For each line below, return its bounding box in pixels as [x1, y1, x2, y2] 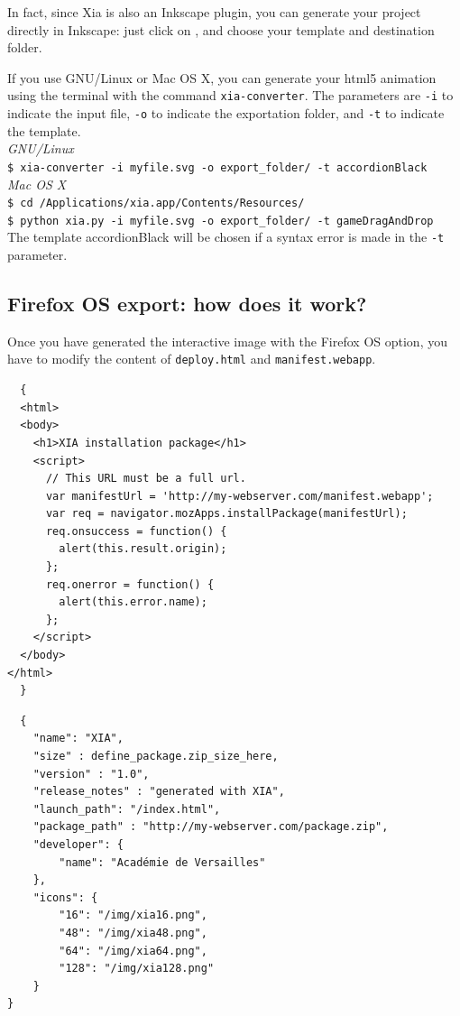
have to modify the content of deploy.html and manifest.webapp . [7, 349, 376, 368]
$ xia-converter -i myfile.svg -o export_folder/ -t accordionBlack [7, 161, 428, 174]
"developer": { [32, 837, 124, 851]
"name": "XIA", [32, 732, 124, 745]
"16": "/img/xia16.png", [59, 909, 207, 922]
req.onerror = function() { [45, 577, 215, 591]
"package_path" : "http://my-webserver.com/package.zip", [32, 820, 389, 834]
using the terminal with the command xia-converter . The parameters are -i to [7, 86, 454, 105]
